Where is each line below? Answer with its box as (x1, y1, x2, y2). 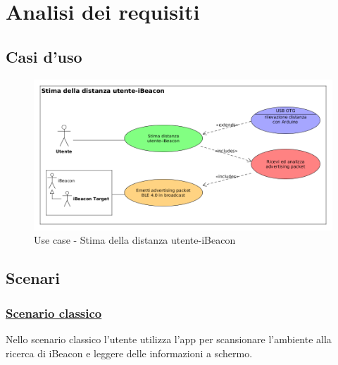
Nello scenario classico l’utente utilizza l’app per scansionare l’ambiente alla (6, 331, 332, 346)
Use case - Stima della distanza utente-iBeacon (34, 233, 236, 247)
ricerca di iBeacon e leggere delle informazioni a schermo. (6, 345, 253, 360)
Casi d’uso (6, 45, 82, 67)
